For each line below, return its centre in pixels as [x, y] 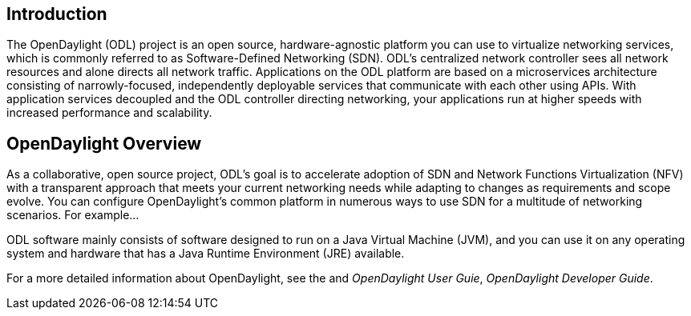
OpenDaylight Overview [104, 143]
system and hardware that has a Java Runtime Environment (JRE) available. [206, 254]
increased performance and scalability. [109, 113]
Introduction [57, 14]
